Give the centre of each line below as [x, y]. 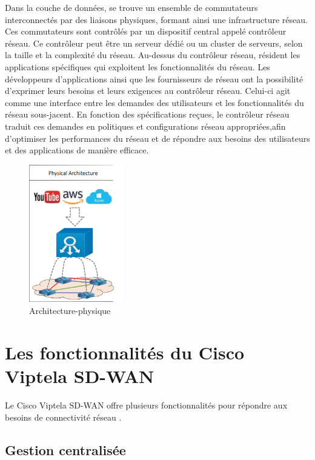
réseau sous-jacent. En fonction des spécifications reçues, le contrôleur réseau [147, 114]
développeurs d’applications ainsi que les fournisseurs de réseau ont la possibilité [154, 78]
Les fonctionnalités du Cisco [125, 352]
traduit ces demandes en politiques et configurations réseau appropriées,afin [145, 126]
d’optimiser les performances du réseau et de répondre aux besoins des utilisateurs [157, 138]
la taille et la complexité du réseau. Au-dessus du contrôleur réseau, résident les [153, 55]
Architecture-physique [70, 311]
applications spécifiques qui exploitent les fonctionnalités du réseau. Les [138, 66]
